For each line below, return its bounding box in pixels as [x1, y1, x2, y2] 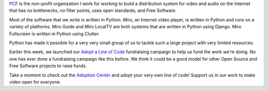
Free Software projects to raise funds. [9, 63, 87, 69]
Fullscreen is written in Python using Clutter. [9, 30, 100, 37]
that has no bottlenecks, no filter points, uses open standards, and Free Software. [9, 7, 177, 13]
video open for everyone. [9, 79, 61, 85]
